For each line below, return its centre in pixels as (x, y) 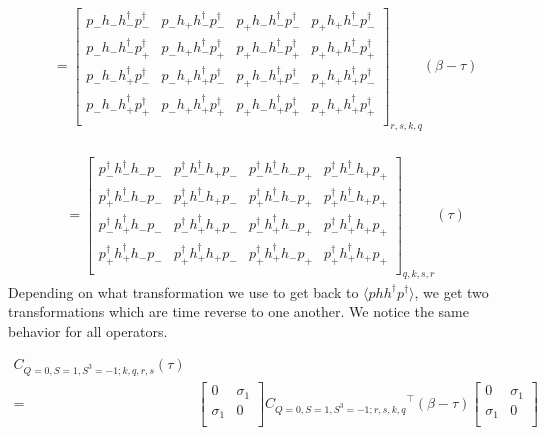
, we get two (451, 291)
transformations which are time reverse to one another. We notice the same (238, 311)
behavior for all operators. (88, 330)
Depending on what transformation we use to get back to (183, 291)
